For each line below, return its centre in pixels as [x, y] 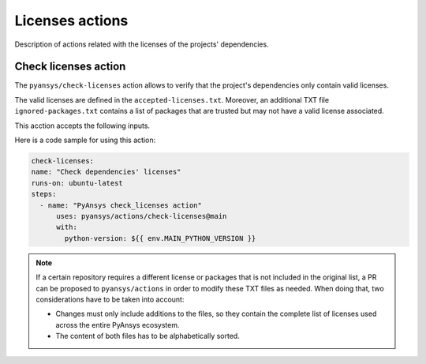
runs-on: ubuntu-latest [77, 183]
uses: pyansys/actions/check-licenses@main [142, 216]
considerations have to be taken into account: [110, 299]
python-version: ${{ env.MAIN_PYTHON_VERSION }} [160, 238]
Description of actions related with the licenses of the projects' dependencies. [142, 44]
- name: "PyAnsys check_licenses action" [121, 205]
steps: [44, 194]
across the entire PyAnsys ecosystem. [118, 325]
